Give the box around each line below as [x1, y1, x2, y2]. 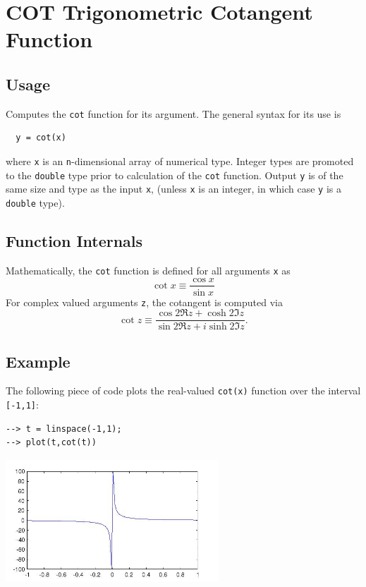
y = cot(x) [16, 133, 66, 143]
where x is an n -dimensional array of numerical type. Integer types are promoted [6, 154, 354, 169]
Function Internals [6, 230, 143, 252]
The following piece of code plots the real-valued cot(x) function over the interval [6, 383, 361, 398]
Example [6, 350, 71, 372]
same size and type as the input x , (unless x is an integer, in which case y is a [6, 181, 341, 196]
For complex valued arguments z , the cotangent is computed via [6, 294, 283, 309]
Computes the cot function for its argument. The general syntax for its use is [6, 106, 341, 121]
